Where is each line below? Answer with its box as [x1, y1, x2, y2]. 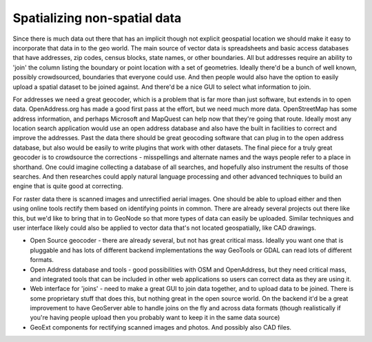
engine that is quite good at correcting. [12, 182, 123, 190]
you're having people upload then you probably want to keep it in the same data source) [30, 314, 280, 322]
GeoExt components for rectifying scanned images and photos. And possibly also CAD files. [30, 323, 292, 331]
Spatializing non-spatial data [12, 10, 182, 26]
